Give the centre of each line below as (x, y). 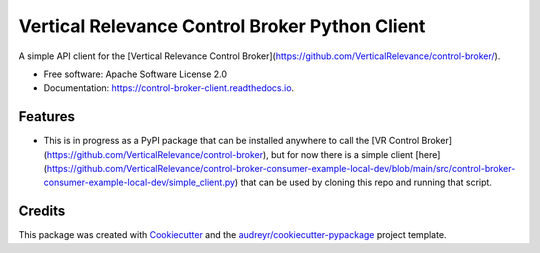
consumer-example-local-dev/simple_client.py (139, 182)
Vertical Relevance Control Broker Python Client (222, 26)
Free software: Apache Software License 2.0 (135, 74)
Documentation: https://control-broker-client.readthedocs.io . (169, 88)
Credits (42, 211)
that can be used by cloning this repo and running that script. (366, 182)
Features (46, 116)
